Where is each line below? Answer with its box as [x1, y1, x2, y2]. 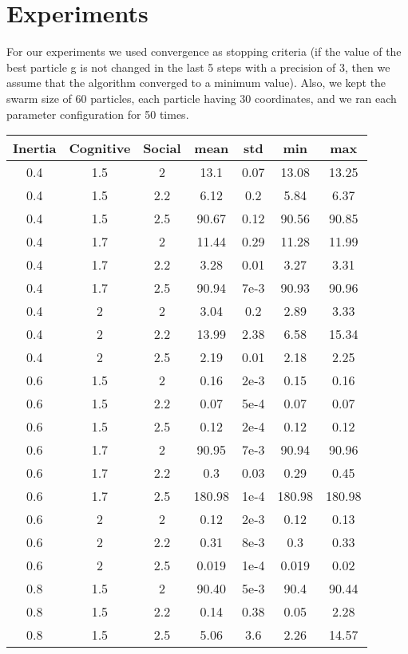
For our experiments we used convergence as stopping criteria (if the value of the [6, 43, 402, 60]
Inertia [13, 139, 57, 158]
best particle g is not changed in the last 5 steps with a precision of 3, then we [6, 58, 390, 75]
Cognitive [69, 139, 131, 158]
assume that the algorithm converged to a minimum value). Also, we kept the [6, 74, 386, 91]
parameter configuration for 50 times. [6, 105, 189, 122]
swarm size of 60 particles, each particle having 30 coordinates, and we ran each [6, 89, 397, 106]
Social [143, 139, 181, 158]
